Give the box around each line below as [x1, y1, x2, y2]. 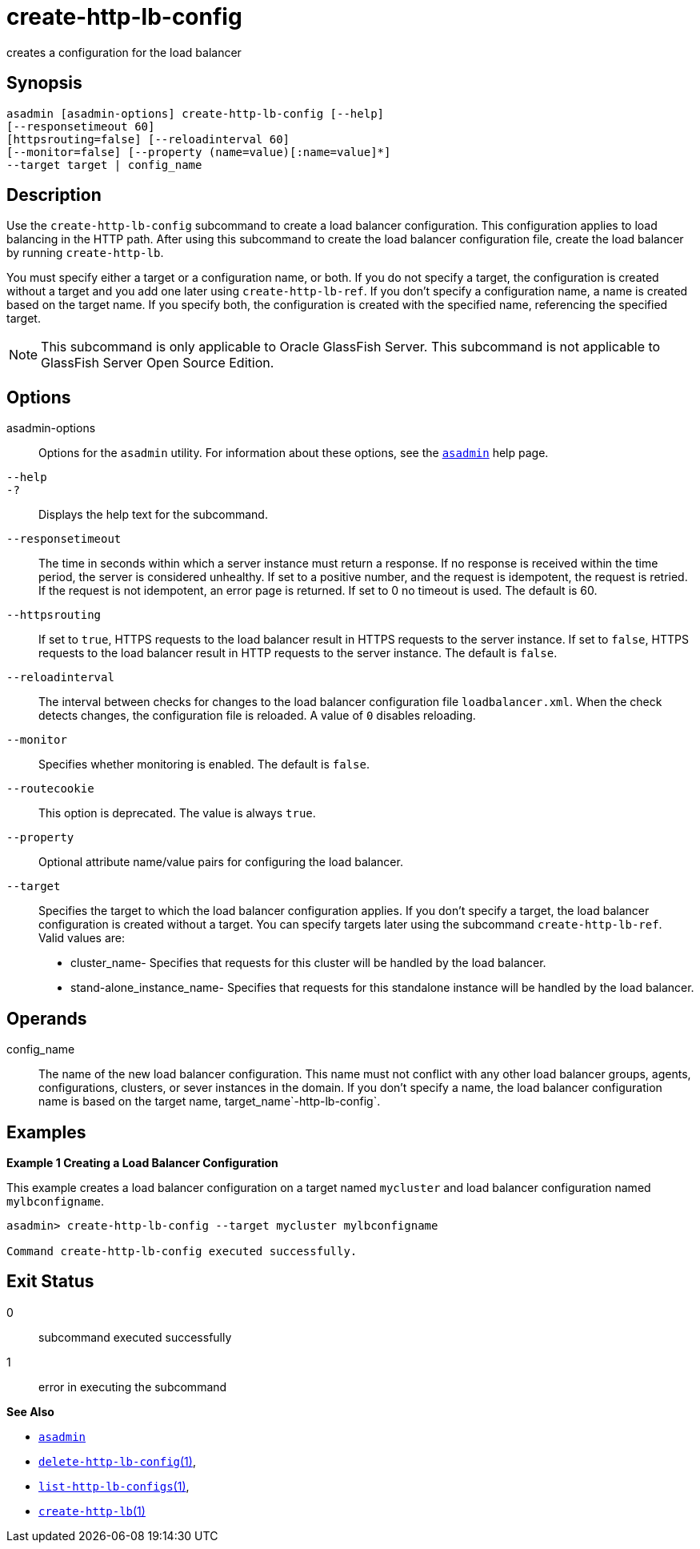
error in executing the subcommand [38, 1379, 227, 1394]
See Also [6, 1404, 54, 1419]
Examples [6, 1122, 86, 1142]
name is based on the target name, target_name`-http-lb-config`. [38, 1094, 381, 1109]
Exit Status [6, 1271, 94, 1292]
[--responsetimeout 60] [6, 119, 155, 133]
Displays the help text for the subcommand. [38, 508, 268, 522]
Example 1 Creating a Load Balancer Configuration [6, 1155, 278, 1170]
